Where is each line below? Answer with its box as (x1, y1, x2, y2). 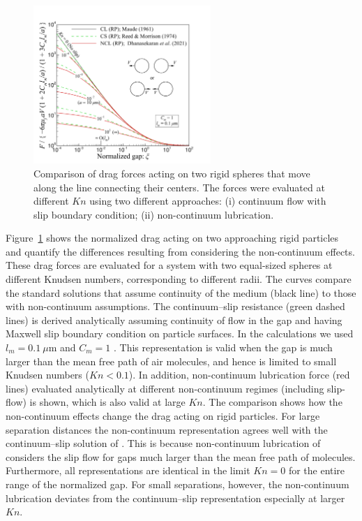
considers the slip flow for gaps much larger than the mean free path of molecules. (6, 449, 356, 464)
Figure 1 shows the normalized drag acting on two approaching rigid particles (6, 230, 339, 245)
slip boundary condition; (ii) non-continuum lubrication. (33, 207, 274, 221)
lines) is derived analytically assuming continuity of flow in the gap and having (6, 312, 342, 327)
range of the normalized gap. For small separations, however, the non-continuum (6, 476, 349, 491)
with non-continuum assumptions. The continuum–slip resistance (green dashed (6, 299, 345, 314)
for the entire (288, 463, 345, 478)
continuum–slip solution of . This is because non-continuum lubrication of (6, 436, 321, 450)
